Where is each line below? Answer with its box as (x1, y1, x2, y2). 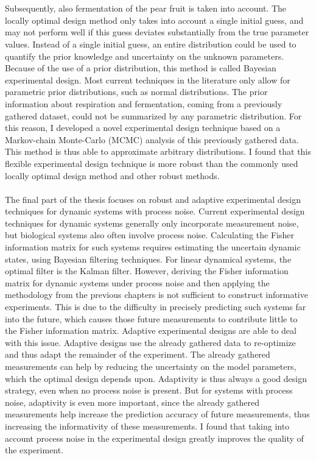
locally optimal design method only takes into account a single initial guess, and (5, 13, 304, 26)
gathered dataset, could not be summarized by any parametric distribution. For (5, 109, 302, 122)
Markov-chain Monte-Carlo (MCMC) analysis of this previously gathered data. (5, 133, 299, 146)
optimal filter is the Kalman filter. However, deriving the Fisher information (5, 264, 289, 277)
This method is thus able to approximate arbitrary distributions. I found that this (5, 145, 311, 158)
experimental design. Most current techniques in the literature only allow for (5, 73, 290, 86)
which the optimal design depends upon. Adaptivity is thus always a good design (5, 372, 307, 384)
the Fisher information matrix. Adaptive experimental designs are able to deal (5, 324, 297, 337)
